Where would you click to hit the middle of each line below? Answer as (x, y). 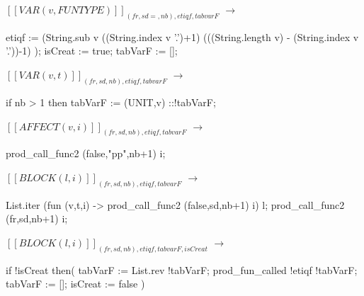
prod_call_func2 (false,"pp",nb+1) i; (86, 153)
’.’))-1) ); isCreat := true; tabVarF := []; (92, 51)
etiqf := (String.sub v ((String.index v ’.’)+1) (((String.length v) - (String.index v (182, 36)
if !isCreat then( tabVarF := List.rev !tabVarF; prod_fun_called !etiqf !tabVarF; (182, 269)
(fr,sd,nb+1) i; (37, 218)
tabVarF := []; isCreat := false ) (75, 284)
